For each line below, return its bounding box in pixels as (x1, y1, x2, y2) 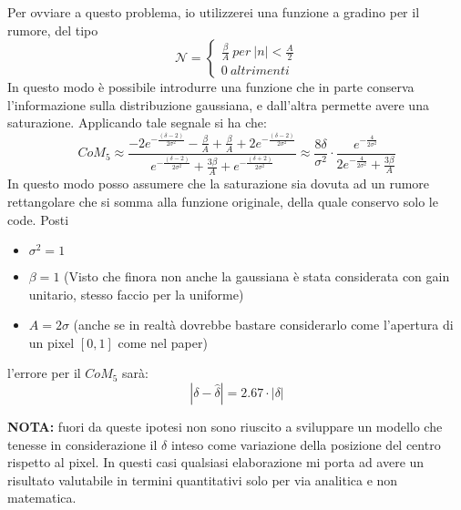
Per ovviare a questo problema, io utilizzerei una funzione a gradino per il (7, 3, 420, 21)
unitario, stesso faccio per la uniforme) (28, 284, 244, 303)
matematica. (7, 488, 77, 507)
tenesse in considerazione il (7, 434, 158, 454)
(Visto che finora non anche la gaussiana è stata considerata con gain (64, 267, 450, 286)
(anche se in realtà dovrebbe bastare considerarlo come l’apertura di (73, 315, 454, 334)
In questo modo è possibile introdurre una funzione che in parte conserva (7, 77, 415, 97)
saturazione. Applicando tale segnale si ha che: (7, 113, 267, 132)
